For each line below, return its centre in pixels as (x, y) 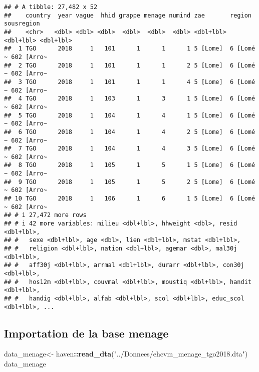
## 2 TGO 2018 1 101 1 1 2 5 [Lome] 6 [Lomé (130, 65)
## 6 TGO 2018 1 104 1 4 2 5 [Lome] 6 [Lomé (130, 132)
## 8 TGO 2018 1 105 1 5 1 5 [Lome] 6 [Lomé (130, 165)
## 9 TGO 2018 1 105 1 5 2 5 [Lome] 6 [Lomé (130, 182)
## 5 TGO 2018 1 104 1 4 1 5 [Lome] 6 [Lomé (130, 115)
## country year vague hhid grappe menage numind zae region (128, 15)
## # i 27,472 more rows (45, 215)
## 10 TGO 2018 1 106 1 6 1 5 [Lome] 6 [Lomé (130, 199)
